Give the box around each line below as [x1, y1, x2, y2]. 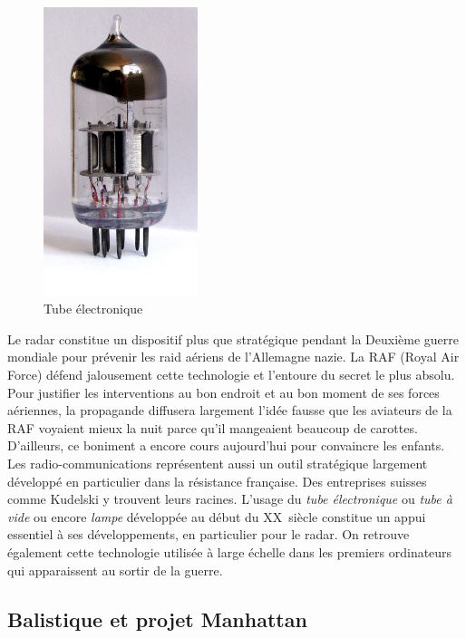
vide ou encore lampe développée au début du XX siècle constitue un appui [7, 507, 426, 526]
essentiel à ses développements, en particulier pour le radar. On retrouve [7, 525, 410, 544]
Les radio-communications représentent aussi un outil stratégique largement [7, 453, 428, 472]
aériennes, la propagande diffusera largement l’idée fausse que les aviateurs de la [7, 401, 452, 420]
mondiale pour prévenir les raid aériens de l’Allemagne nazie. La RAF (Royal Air [7, 347, 460, 366]
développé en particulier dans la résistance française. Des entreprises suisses [7, 471, 427, 490]
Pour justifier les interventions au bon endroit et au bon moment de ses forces [7, 382, 440, 401]
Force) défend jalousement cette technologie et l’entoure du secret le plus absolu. [7, 365, 455, 384]
